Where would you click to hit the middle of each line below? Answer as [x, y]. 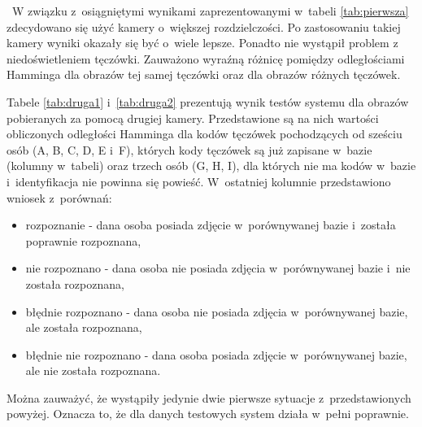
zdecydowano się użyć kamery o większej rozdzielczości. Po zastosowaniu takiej [204, 26]
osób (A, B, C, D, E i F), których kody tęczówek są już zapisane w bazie [189, 149]
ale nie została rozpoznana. [93, 370]
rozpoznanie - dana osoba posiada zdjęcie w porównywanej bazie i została [211, 225]
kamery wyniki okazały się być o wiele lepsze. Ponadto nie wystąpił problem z [202, 43]
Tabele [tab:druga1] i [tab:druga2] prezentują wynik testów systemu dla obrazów [208, 101]
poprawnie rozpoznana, [83, 240]
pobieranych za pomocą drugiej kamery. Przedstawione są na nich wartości [193, 118]
